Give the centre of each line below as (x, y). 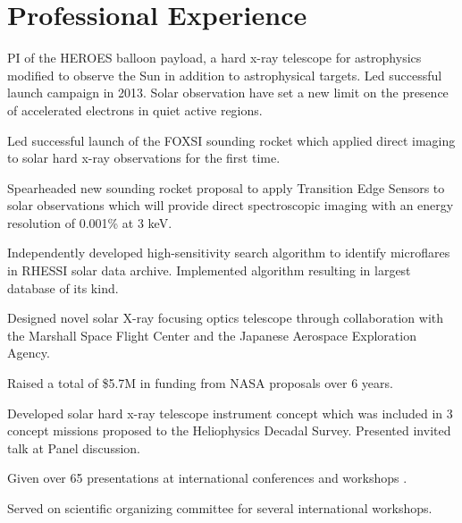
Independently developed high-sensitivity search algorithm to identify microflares (229, 253)
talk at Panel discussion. (74, 447)
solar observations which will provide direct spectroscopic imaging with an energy (231, 205)
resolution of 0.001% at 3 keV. (90, 222)
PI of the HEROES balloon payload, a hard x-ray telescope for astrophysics (214, 58)
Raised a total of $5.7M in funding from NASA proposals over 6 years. (200, 383)
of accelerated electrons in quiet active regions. (135, 110)
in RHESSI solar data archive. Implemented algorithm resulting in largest (209, 270)
